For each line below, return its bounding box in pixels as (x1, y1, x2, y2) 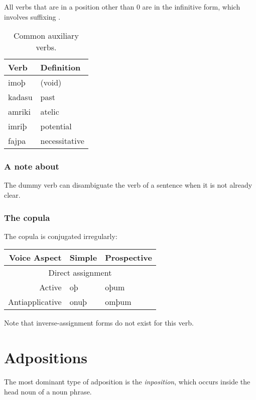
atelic (40, 106, 59, 118)
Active (39, 281, 62, 293)
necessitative (40, 135, 84, 147)
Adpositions (4, 347, 88, 368)
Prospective (105, 252, 152, 264)
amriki (8, 106, 31, 118)
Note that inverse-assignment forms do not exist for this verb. (4, 317, 194, 328)
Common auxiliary (13, 30, 79, 42)
